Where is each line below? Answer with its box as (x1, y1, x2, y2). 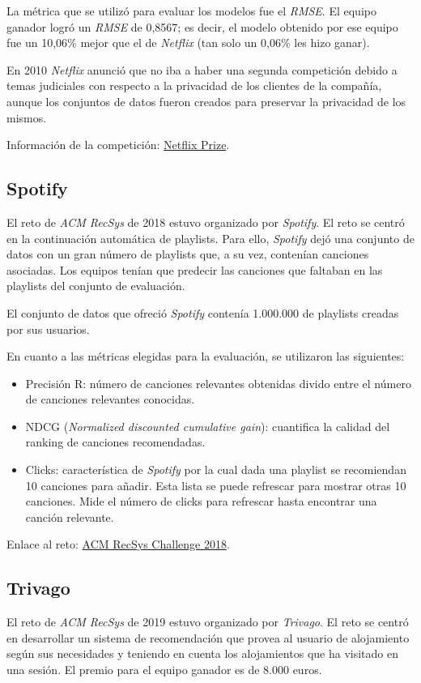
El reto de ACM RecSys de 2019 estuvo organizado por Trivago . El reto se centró (6, 613, 409, 630)
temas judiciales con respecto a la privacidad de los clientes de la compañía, (6, 77, 382, 94)
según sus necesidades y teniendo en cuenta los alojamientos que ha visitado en (6, 645, 398, 662)
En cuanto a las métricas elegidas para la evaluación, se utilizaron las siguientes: (6, 348, 405, 365)
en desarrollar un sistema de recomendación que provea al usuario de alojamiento (6, 629, 410, 646)
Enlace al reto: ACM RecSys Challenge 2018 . (6, 536, 230, 553)
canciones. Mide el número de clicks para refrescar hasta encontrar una (25, 493, 377, 510)
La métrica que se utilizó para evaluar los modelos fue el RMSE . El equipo (6, 2, 376, 19)
